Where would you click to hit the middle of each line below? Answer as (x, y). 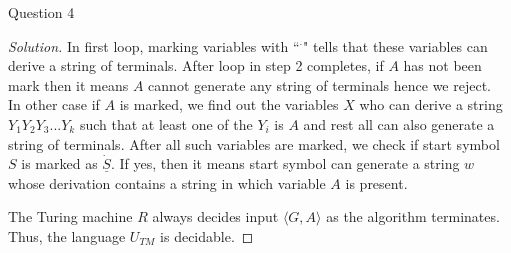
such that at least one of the (166, 123)
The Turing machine (70, 216)
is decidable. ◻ (207, 235)
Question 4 (41, 12)
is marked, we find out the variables (229, 104)
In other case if (54, 104)
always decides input (215, 216)
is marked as (59, 163)
